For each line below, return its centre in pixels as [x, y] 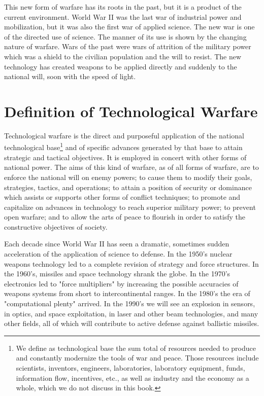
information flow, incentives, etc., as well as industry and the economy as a [133, 377]
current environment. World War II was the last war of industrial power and [123, 16]
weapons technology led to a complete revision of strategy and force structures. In [131, 263]
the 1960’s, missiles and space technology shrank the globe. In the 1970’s [117, 274]
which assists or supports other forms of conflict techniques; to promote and [122, 197]
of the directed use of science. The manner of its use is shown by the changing [125, 36]
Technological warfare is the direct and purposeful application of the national [124, 135]
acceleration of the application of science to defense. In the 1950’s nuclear [118, 254]
